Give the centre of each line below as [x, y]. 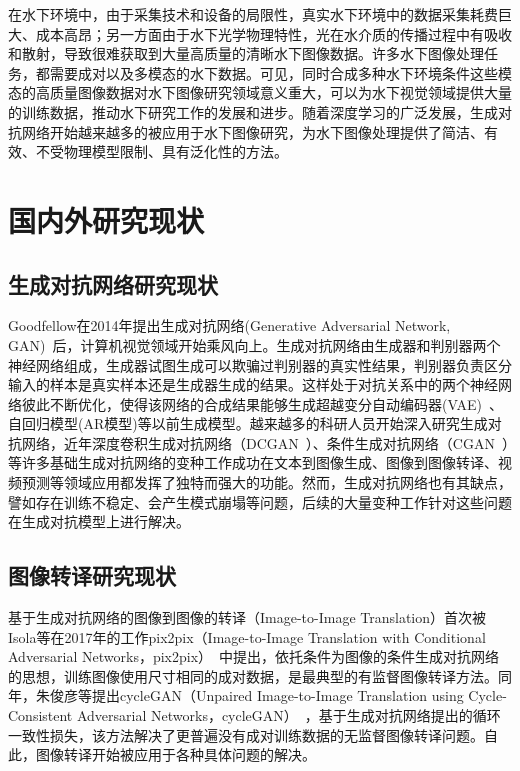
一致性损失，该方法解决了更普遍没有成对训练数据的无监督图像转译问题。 [246, 734]
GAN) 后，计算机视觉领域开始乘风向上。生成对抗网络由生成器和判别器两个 [254, 344]
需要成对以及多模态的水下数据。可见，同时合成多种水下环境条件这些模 [280, 72]
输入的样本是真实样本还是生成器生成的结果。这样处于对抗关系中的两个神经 [253, 384]
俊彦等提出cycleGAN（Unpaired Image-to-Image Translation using [256, 695]
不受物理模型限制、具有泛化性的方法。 [161, 151]
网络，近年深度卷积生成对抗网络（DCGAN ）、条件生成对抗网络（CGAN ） [265, 442]
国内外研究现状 [106, 219]
